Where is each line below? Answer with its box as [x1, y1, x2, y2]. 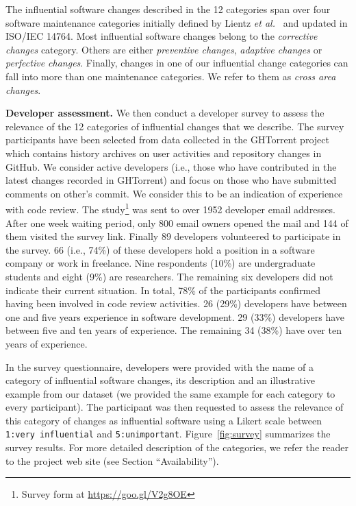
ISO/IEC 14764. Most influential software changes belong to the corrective [5, 29, 318, 43]
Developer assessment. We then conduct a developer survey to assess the [5, 106, 325, 120]
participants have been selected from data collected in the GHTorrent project [5, 132, 329, 147]
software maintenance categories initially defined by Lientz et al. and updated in [5, 15, 348, 29]
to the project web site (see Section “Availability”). [5, 453, 219, 468]
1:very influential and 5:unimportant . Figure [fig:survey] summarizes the [5, 426, 331, 441]
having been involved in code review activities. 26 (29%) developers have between [5, 296, 347, 311]
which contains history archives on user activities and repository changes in [5, 145, 322, 160]
